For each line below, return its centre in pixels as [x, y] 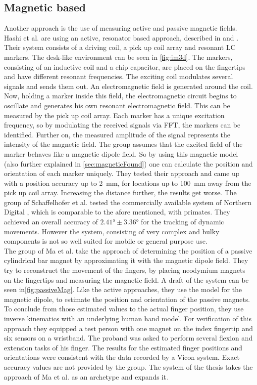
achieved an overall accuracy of [51, 222]
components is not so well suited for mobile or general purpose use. [106, 241]
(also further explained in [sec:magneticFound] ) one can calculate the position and [128, 163]
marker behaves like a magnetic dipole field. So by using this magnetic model [121, 153]
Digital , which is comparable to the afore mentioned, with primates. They [117, 212]
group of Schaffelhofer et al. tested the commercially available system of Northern [128, 202]
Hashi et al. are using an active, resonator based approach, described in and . [121, 37]
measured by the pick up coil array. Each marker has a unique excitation [114, 115]
